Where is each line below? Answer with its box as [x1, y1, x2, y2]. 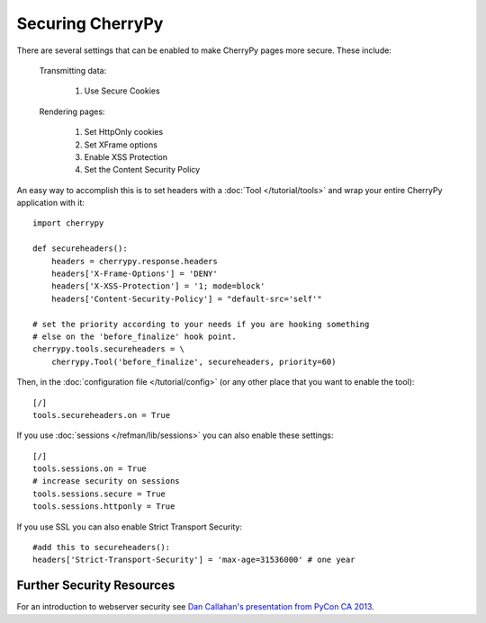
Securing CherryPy [16, 13, 164, 33]
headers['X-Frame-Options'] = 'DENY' [50, 269, 218, 279]
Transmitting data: [39, 65, 107, 76]
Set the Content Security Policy [84, 165, 201, 175]
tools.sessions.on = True [32, 464, 148, 474]
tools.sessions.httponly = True [32, 502, 175, 512]
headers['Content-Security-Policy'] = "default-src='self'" [50, 293, 323, 304]
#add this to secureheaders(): [32, 542, 171, 553]
